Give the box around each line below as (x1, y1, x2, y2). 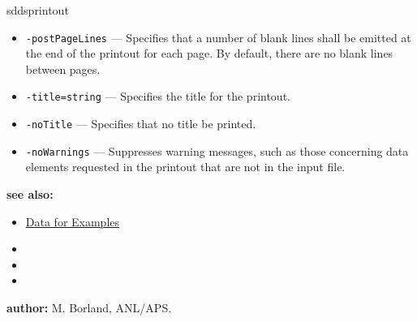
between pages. (25, 60, 101, 77)
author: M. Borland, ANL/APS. (6, 298, 172, 316)
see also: (6, 186, 54, 202)
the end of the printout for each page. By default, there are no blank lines (25, 45, 393, 62)
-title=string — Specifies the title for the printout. (25, 88, 290, 105)
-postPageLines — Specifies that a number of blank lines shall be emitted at (25, 28, 411, 45)
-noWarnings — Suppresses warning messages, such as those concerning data (25, 142, 409, 159)
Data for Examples (25, 213, 120, 230)
